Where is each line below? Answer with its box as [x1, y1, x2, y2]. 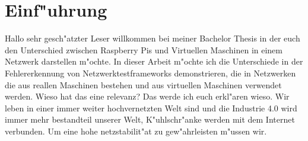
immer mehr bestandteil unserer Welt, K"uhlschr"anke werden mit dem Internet [5, 113, 295, 126]
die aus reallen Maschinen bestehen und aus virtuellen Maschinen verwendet [5, 78, 282, 91]
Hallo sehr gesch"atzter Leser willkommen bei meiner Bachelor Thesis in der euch [5, 32, 300, 44]
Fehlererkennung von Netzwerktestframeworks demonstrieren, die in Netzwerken [5, 66, 296, 79]
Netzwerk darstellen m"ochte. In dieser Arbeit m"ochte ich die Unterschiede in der [5, 55, 303, 68]
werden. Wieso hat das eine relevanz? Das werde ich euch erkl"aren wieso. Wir [5, 90, 290, 102]
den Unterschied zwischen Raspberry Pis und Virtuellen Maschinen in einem [5, 43, 282, 56]
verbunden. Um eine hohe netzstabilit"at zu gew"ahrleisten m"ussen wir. [5, 124, 267, 137]
